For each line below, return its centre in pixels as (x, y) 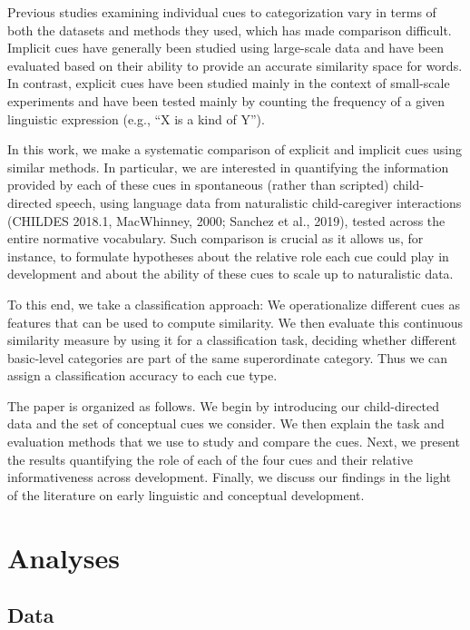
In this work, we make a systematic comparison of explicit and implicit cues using (235, 149)
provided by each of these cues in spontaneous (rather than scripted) (198, 185)
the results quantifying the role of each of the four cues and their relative (210, 459)
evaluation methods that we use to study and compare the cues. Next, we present (234, 442)
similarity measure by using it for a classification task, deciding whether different (232, 340)
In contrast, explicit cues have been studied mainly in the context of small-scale (229, 83)
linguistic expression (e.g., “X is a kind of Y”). (136, 118)
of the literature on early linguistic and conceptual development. (186, 494)
